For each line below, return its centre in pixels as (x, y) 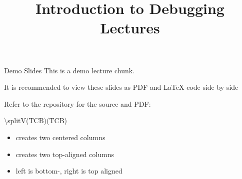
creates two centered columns (60, 137)
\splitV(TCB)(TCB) (36, 120)
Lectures (130, 28)
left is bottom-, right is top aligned (69, 171)
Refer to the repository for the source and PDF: (77, 103)
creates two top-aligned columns (65, 154)
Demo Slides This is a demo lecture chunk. (69, 70)
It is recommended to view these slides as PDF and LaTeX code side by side (121, 87)
